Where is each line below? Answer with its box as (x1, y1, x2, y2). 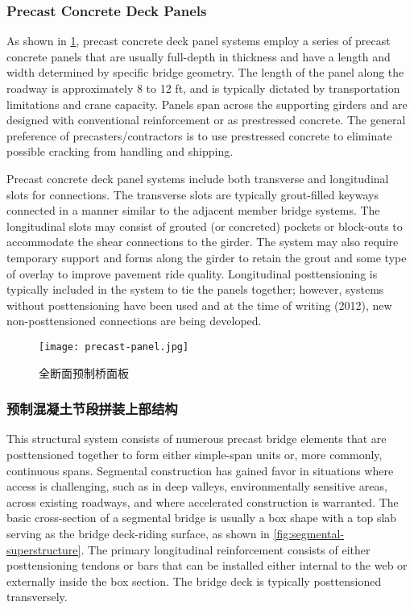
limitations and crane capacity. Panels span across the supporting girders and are (6, 95, 408, 112)
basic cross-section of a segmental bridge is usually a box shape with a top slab (6, 509, 397, 526)
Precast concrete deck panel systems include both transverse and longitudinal (6, 169, 389, 186)
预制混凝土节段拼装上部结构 (6, 399, 178, 419)
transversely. (6, 588, 68, 605)
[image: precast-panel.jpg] (39, 341, 189, 353)
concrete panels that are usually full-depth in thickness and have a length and (6, 48, 391, 65)
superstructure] (6, 541, 81, 558)
